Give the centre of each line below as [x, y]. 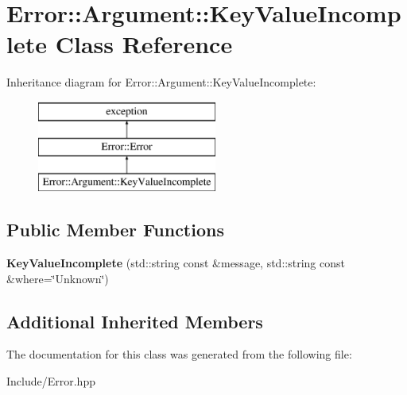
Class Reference [144, 44]
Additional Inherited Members [135, 321]
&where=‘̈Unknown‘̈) [58, 278]
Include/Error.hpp [51, 381]
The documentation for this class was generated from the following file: [179, 354]
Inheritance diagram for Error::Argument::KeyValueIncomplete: [161, 82]
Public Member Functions [115, 230]
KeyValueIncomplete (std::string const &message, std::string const [176, 263]
